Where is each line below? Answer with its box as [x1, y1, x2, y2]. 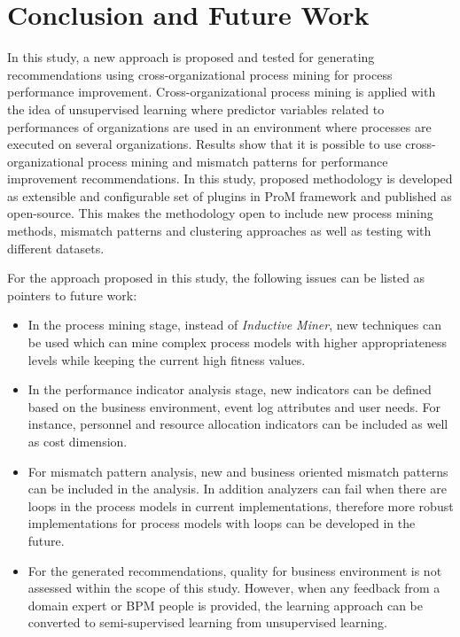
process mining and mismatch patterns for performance [88, 151, 388, 170]
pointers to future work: [7, 285, 137, 304]
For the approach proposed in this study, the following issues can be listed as [7, 268, 425, 287]
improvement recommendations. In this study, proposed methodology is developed [7, 169, 453, 188]
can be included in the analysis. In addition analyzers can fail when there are [27, 479, 447, 498]
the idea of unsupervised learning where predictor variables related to [7, 99, 385, 118]
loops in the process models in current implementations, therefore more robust [27, 496, 454, 515]
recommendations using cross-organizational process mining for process [7, 65, 393, 83]
